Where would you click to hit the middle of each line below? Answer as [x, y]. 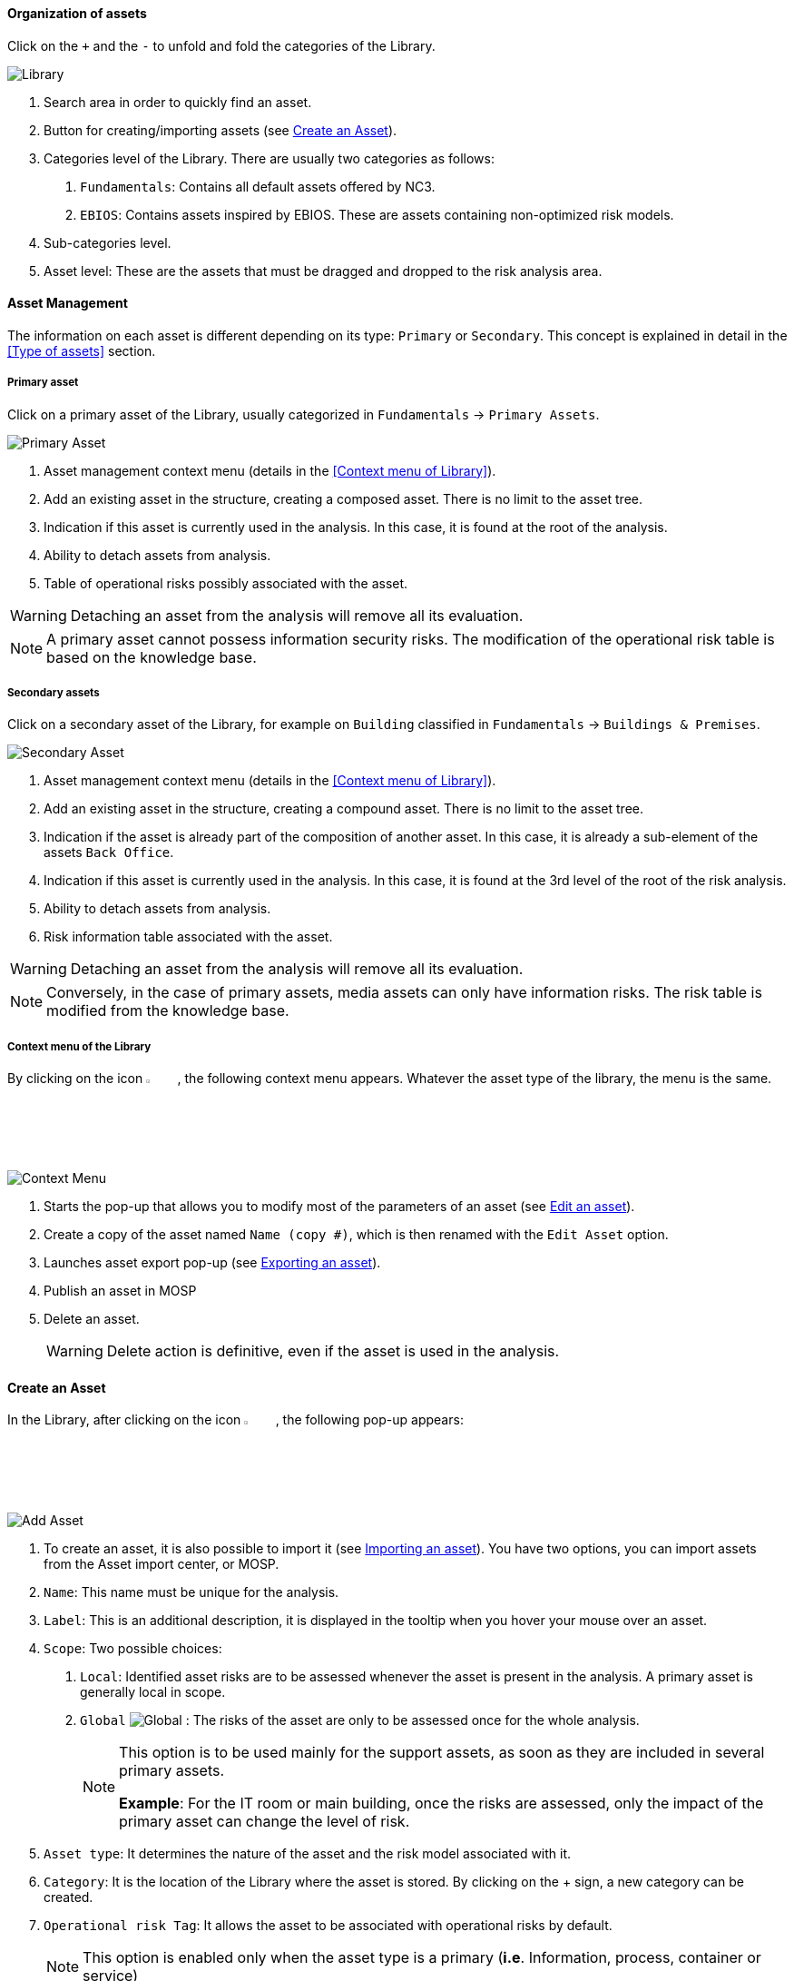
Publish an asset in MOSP [120, 1291]
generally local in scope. [153, 1691]
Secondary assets [54, 693]
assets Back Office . [109, 853]
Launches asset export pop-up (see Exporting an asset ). [212, 1263]
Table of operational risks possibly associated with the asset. [226, 583]
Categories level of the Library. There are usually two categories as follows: [269, 158]
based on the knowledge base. [152, 657]
